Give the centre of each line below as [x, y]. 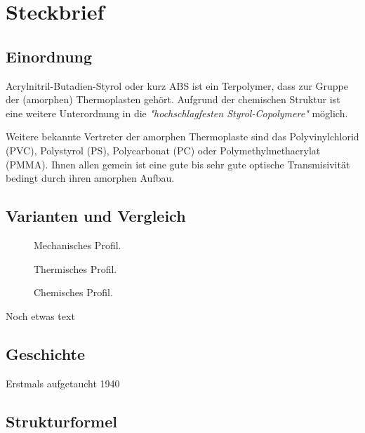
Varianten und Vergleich [96, 216]
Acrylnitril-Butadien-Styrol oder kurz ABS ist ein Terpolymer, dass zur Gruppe [177, 85]
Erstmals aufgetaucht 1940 [63, 383]
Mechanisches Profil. [78, 245]
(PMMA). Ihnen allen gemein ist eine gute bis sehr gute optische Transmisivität [178, 164]
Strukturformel [61, 421]
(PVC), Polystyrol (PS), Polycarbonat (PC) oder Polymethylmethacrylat [163, 150]
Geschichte [46, 353]
